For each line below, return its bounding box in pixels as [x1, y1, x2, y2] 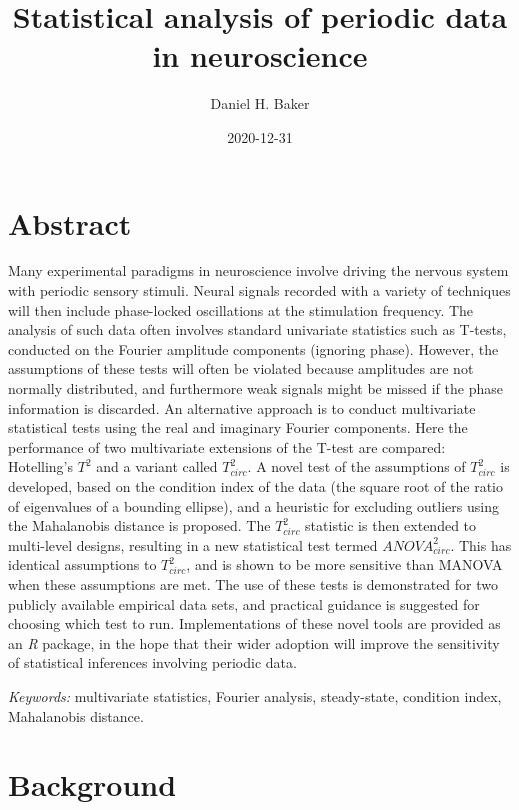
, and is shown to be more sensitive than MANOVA [186, 554, 503, 575]
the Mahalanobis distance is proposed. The [8, 515, 271, 536]
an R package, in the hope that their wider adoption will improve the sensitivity [8, 632, 500, 653]
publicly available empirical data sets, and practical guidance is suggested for [8, 593, 480, 614]
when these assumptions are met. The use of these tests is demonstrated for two [8, 573, 499, 594]
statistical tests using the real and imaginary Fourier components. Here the [8, 417, 468, 438]
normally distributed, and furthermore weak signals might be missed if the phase [8, 378, 503, 398]
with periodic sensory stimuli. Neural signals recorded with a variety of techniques [8, 280, 511, 301]
